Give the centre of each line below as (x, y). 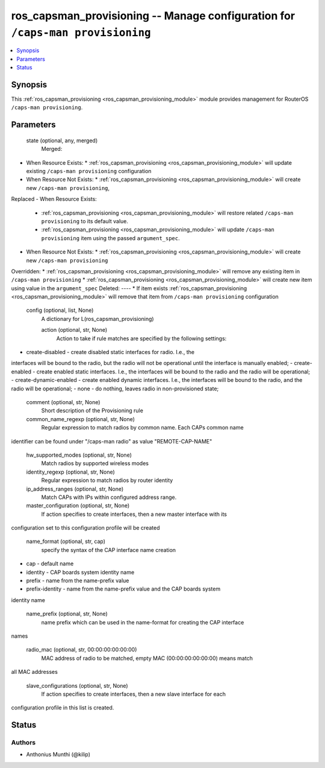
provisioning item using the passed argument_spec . (110, 238)
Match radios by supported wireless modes (95, 463)
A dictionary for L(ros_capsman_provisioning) (97, 319)
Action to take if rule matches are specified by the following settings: (141, 338)
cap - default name (50, 563)
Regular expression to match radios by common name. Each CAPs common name (142, 428)
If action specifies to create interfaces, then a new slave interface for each (133, 694)
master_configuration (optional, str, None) (78, 506)
